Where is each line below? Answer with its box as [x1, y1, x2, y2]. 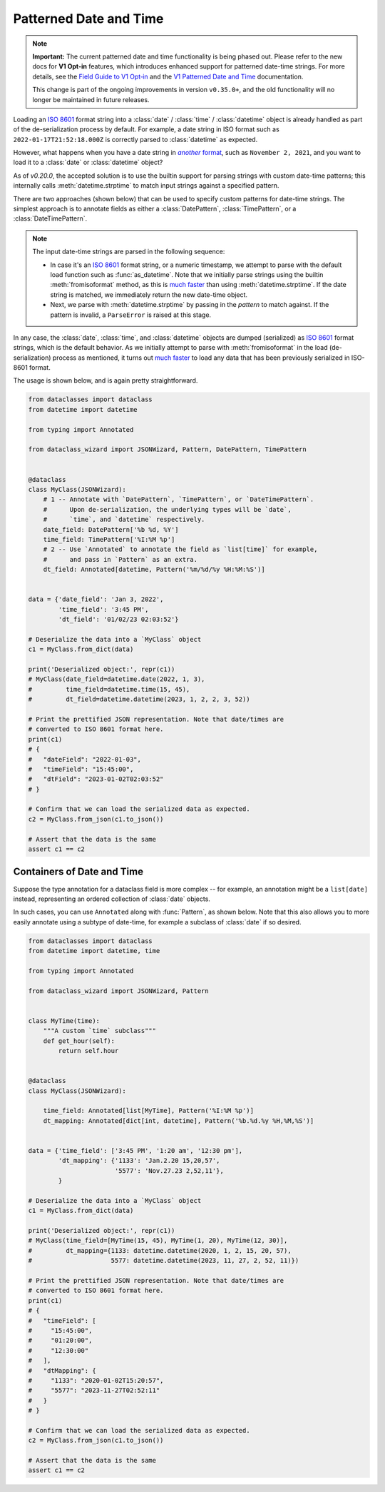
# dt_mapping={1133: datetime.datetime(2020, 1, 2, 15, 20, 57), [28, 1246, 292, 1254]
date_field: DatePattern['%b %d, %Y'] [43, 525, 179, 533]
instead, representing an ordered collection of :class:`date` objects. [13, 894, 210, 903]
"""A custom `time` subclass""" [43, 1027, 157, 1035]
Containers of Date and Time [13, 866, 144, 878]
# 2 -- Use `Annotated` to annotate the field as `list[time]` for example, [43, 545, 318, 553]
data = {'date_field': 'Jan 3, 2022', [28, 595, 164, 603]
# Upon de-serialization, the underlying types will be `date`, [43, 505, 292, 513]
